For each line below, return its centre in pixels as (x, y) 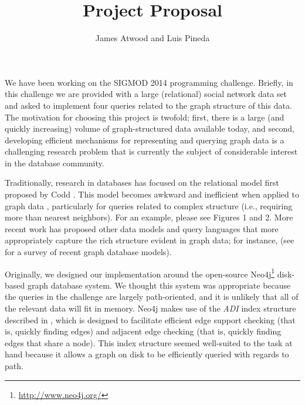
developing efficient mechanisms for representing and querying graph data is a (145, 140)
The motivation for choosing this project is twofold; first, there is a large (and (145, 117)
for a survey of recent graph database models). (88, 252)
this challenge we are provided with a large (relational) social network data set (146, 94)
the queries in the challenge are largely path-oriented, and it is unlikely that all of (152, 297)
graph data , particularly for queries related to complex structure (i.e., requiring (149, 205)
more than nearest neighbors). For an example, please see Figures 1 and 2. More (149, 217)
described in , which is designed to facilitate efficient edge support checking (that (150, 319)
